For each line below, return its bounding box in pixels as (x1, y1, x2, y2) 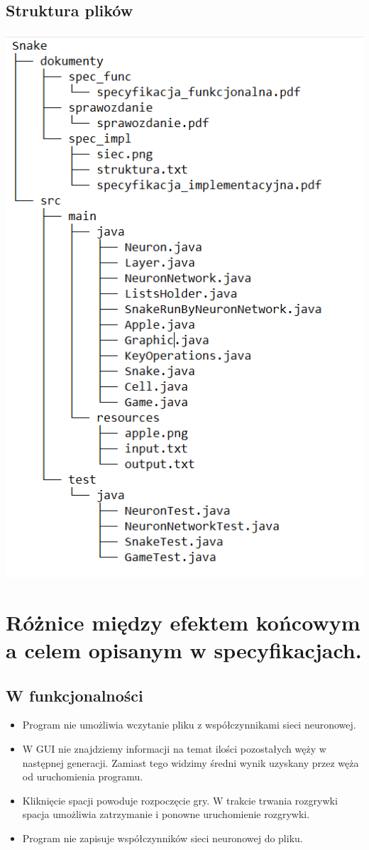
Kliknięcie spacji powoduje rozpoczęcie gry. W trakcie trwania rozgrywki (22, 792, 338, 807)
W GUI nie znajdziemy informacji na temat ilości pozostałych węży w (22, 741, 326, 756)
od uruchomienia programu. (22, 769, 143, 784)
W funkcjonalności (6, 684, 143, 706)
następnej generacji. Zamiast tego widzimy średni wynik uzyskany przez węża (22, 755, 359, 770)
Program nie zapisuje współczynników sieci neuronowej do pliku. (22, 831, 303, 846)
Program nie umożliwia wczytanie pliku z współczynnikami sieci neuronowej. (22, 717, 356, 732)
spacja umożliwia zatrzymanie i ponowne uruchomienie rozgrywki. (22, 807, 310, 822)
